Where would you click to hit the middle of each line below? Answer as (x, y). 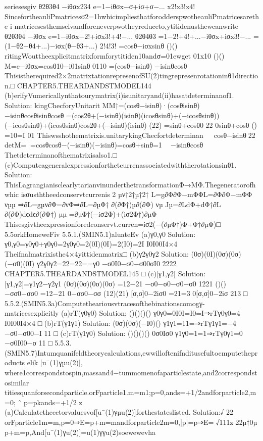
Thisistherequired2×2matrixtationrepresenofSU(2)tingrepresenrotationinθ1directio (131, 76)
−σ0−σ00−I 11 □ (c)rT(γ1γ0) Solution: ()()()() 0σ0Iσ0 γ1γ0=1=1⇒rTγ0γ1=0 (124, 333)
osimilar (17, 382)
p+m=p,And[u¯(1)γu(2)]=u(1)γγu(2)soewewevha (80, 432)
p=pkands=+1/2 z (53, 402)
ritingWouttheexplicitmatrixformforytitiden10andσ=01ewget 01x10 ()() (115, 55)
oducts (15, 362)
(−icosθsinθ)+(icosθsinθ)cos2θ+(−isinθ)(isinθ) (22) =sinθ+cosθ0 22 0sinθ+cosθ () (131, 125)
